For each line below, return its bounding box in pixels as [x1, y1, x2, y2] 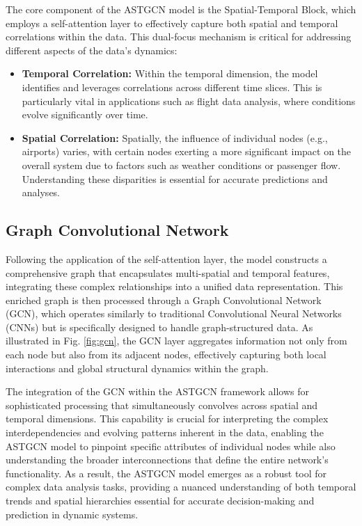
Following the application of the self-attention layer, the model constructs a [6, 251, 327, 266]
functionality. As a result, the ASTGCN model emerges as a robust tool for [6, 465, 327, 480]
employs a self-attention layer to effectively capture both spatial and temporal [6, 15, 338, 30]
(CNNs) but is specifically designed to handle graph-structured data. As [6, 319, 313, 334]
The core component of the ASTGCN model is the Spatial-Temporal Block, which [6, 2, 356, 16]
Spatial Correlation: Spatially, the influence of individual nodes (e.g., [22, 130, 328, 145]
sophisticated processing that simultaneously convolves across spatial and [6, 397, 318, 412]
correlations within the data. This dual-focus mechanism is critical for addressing [6, 29, 352, 44]
